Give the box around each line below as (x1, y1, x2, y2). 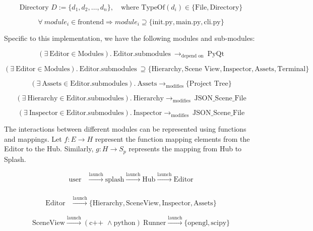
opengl (187, 219, 208, 226)
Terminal (277, 66, 306, 73)
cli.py (204, 19, 221, 26)
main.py (175, 19, 201, 26)
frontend (78, 19, 104, 26)
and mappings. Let (4, 133, 62, 144)
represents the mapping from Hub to (129, 143, 242, 154)
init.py (152, 19, 173, 26)
